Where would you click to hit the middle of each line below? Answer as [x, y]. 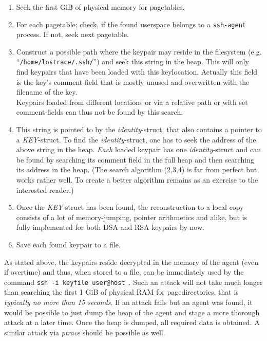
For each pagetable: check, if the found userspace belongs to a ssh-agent [131, 24]
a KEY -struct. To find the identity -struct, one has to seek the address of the [136, 139]
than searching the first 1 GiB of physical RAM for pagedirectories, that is [121, 292]
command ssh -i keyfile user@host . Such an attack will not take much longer [133, 282]
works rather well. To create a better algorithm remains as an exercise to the [137, 180]
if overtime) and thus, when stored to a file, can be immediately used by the [124, 272]
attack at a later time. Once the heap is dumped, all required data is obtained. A [132, 322]
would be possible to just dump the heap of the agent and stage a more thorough [132, 312]
